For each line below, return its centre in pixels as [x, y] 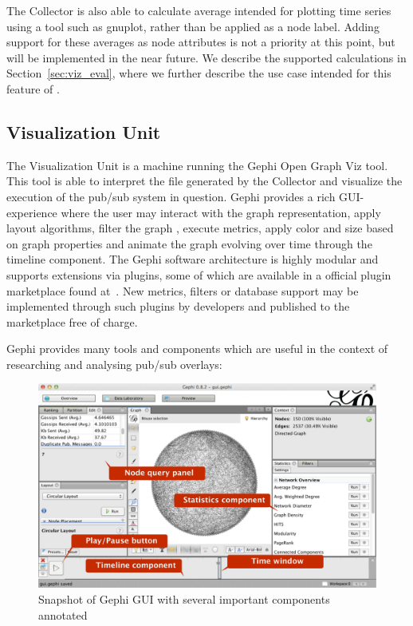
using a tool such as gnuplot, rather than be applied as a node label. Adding [193, 26]
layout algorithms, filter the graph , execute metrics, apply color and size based [200, 228]
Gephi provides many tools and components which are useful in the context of [197, 349]
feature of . [33, 88]
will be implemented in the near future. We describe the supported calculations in [206, 57]
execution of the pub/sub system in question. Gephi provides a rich [171, 196]
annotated [63, 614]
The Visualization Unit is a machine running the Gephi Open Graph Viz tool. [197, 165]
